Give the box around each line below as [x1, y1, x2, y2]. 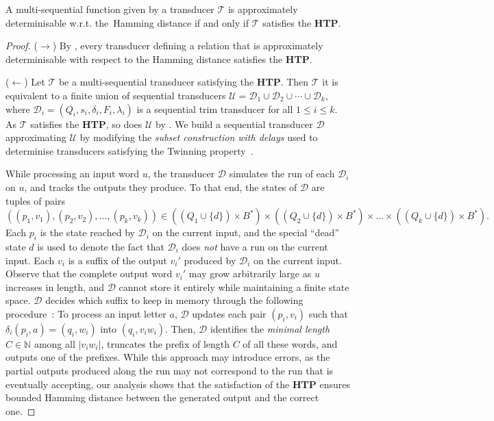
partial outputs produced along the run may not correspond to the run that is [5, 363, 334, 378]
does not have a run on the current [182, 239, 328, 253]
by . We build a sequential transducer [156, 116, 313, 131]
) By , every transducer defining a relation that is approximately [52, 38, 323, 53]
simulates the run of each [229, 166, 335, 181]
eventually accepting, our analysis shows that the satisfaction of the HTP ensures [5, 377, 350, 391]
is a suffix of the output [68, 253, 167, 267]
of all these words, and [243, 336, 338, 350]
